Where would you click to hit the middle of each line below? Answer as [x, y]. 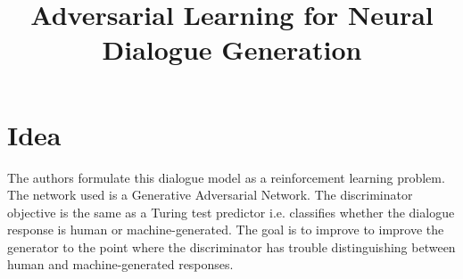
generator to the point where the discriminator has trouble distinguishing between [231, 246]
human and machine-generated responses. [120, 264]
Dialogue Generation [232, 49]
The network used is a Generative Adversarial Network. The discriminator [210, 195]
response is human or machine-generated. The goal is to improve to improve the [226, 230]
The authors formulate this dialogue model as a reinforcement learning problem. [226, 177]
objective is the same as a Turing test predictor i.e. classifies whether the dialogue [231, 212]
